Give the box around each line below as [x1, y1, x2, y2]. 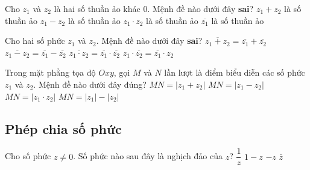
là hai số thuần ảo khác [54, 2, 141, 14]
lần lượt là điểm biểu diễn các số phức [164, 66, 305, 79]
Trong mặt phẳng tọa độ [5, 66, 96, 79]
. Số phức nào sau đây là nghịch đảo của [73, 150, 223, 162]
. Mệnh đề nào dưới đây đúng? [33, 77, 147, 90]
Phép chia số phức [5, 119, 122, 138]
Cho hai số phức [5, 34, 65, 47]
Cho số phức [5, 150, 51, 162]
